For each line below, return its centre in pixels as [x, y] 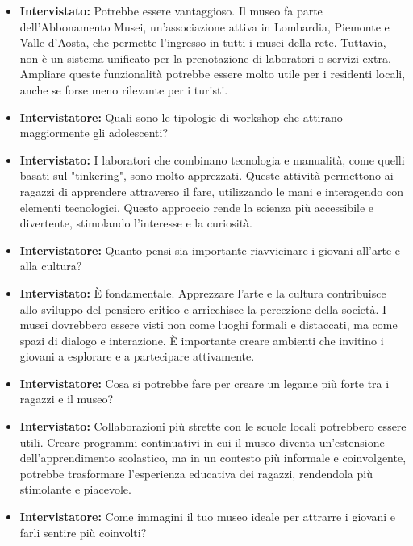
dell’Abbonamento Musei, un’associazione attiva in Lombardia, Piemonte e [204, 26]
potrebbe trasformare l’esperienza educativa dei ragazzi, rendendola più [196, 473]
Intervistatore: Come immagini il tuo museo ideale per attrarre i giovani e [208, 517]
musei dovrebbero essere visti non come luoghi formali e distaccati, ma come [209, 325]
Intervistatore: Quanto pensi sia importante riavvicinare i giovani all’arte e [210, 250]
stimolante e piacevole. [75, 489]
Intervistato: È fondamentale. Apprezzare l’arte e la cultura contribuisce [203, 292]
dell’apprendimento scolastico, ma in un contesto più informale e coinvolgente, [213, 458]
